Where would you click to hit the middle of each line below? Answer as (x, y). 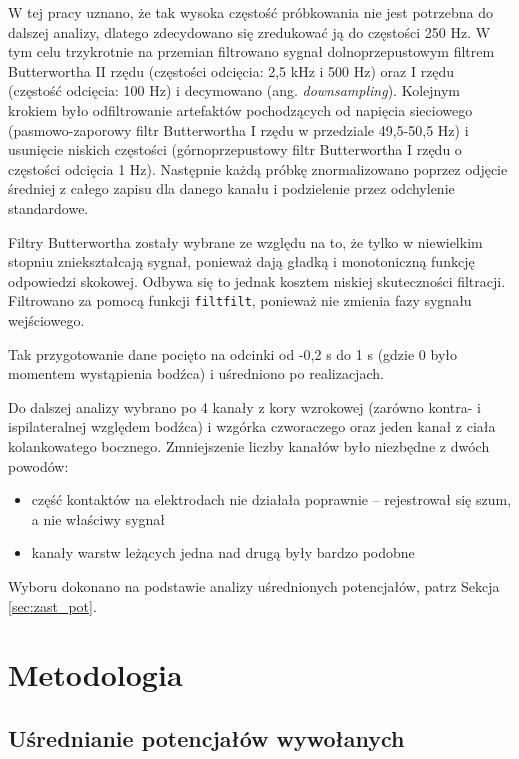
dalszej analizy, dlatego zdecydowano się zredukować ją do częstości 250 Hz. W (249, 31)
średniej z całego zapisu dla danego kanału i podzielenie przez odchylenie (231, 188)
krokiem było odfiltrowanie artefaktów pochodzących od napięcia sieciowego (240, 109)
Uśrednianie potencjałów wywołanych (206, 737)
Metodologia (95, 674)
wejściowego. (46, 319)
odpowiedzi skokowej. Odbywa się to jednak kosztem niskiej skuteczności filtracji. (257, 280)
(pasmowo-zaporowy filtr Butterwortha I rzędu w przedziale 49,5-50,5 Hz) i (238, 129)
